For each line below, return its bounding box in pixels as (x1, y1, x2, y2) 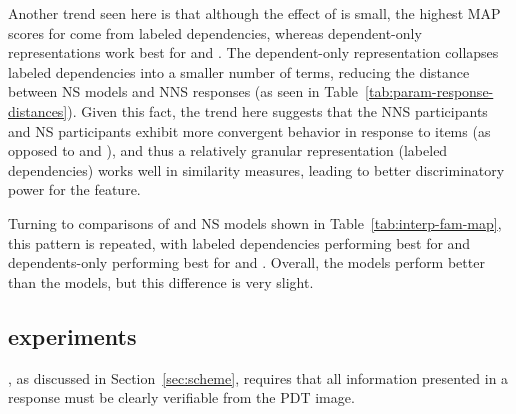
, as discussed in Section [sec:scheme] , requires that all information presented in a (8, 367, 509, 388)
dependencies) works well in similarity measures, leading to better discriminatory (8, 159, 505, 180)
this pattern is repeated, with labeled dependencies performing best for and (8, 232, 471, 253)
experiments (8, 320, 137, 351)
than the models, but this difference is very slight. (8, 271, 314, 292)
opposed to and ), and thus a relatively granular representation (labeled (8, 140, 448, 161)
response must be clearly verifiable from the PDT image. (8, 387, 355, 408)
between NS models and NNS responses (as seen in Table (8, 81, 359, 102)
